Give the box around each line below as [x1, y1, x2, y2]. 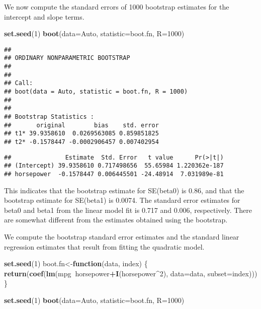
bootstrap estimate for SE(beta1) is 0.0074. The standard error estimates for [4, 195, 240, 205]
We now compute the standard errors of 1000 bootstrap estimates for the [4, 2, 229, 12]
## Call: [4, 80, 33, 87]
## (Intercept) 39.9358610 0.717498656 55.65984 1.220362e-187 [4, 162, 224, 170]
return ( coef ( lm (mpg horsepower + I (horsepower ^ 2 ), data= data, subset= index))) [4, 268, 257, 278]
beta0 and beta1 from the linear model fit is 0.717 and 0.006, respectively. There [4, 204, 252, 215]
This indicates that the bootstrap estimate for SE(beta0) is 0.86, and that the [4, 185, 244, 195]
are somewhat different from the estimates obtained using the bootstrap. [4, 214, 228, 225]
